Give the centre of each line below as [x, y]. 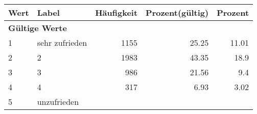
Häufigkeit [116, 12]
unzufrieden [58, 102]
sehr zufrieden [62, 42]
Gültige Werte [38, 28]
